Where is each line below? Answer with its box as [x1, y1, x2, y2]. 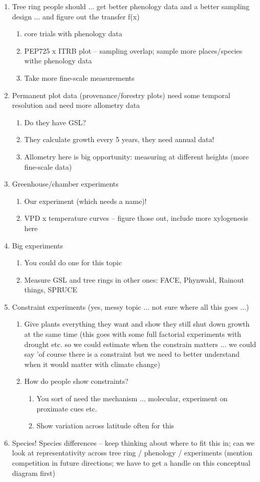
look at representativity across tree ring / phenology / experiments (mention [12, 447, 252, 458]
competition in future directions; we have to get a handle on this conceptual [12, 457, 251, 468]
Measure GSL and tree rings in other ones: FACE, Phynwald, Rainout [24, 274, 244, 285]
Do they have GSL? [24, 117, 86, 127]
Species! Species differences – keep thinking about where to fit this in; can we [12, 437, 255, 448]
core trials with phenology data [24, 28, 122, 39]
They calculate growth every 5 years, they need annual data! [24, 134, 214, 145]
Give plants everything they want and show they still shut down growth [24, 318, 250, 329]
